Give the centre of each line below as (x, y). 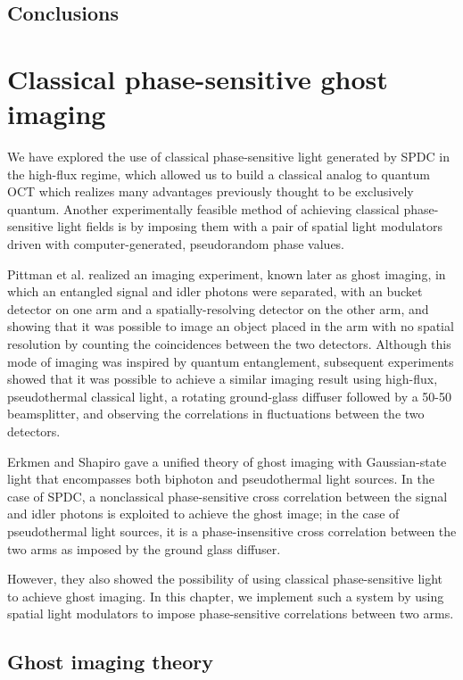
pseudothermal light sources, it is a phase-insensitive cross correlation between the (232, 531)
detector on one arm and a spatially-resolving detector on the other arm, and (218, 308)
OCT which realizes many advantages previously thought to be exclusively (211, 191)
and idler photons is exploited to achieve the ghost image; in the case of (203, 514)
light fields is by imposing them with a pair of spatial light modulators (250, 226)
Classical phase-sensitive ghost (198, 78)
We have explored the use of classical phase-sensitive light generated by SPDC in (228, 157)
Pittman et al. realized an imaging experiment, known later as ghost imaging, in (227, 274)
